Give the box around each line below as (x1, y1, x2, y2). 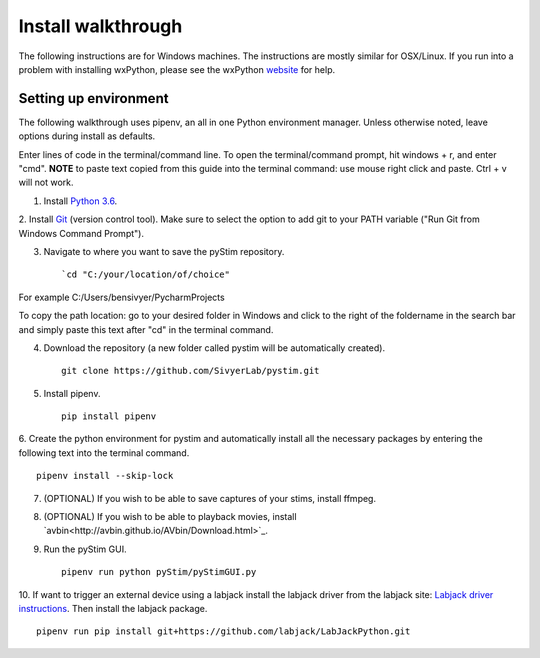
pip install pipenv (61, 411, 157, 422)
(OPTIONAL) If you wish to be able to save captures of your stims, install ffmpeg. (43, 492, 377, 504)
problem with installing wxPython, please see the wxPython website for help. (18, 63, 335, 75)
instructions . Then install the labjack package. (18, 603, 208, 614)
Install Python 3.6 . (43, 195, 118, 207)
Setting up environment (18, 90, 169, 107)
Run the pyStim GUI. (43, 543, 127, 555)
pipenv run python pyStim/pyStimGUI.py (61, 566, 257, 578)
